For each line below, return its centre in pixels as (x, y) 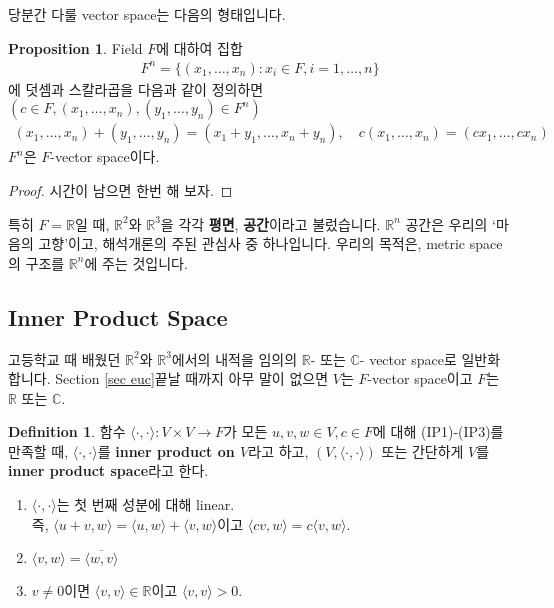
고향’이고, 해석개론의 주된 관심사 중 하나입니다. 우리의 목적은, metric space (270, 243)
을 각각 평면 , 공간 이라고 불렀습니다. (270, 223)
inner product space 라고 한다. (108, 470)
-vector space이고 (420, 378)
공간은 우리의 (446, 223)
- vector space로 (408, 358)
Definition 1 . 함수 (67, 431)
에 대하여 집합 (199, 47)
